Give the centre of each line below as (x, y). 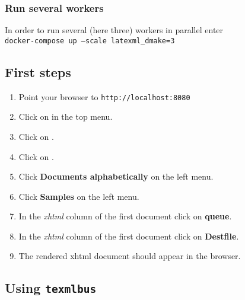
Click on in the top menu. (66, 117)
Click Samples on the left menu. (79, 196)
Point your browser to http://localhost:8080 (104, 96)
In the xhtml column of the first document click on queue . (125, 216)
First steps (38, 71)
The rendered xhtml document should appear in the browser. (130, 256)
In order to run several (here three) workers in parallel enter (114, 30)
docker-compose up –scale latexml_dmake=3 (90, 41)
